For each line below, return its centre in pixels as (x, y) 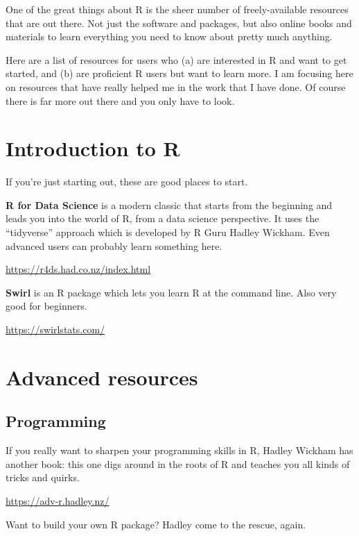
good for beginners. (46, 306)
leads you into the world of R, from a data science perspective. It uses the (163, 218)
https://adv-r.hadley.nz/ (58, 500)
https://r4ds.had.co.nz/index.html (78, 269)
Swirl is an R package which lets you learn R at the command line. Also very (171, 292)
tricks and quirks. (43, 477)
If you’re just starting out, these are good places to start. (127, 182)
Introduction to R (93, 148)
